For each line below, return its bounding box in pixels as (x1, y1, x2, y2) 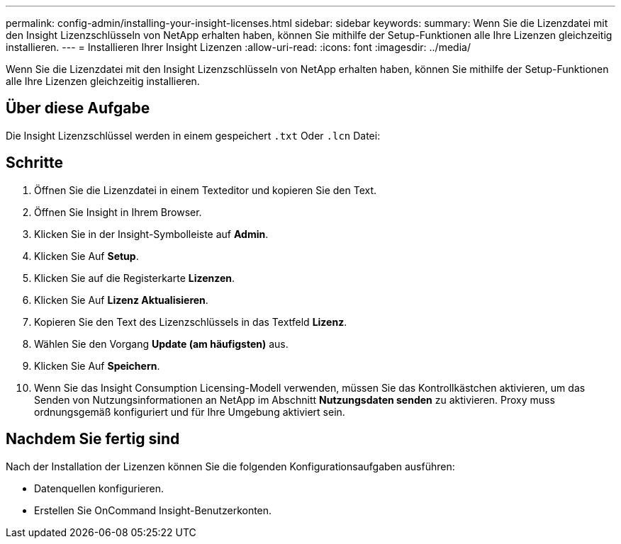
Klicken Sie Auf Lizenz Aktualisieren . (34, 293, 208, 306)
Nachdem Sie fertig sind (6, 430, 180, 448)
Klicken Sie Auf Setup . (34, 249, 139, 262)
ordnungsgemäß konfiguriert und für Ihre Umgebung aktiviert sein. (34, 405, 345, 418)
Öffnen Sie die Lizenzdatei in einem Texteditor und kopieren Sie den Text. (34, 183, 377, 196)
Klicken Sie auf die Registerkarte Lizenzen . (34, 271, 235, 284)
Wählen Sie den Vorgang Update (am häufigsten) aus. (34, 337, 289, 350)
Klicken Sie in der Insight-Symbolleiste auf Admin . (34, 227, 269, 240)
